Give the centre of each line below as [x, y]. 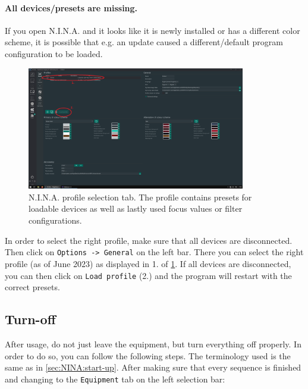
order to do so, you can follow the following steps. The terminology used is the [148, 355]
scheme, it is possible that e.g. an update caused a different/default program [144, 42]
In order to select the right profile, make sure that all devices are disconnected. [149, 240]
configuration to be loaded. [54, 53]
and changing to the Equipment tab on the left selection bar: [115, 379]
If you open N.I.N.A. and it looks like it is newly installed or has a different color [153, 30]
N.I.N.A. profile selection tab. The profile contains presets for [140, 197]
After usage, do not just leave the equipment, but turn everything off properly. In [153, 343]
